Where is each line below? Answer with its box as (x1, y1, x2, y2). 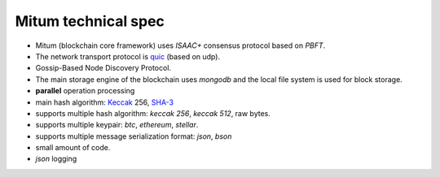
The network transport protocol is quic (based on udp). (35, 51, 220, 61)
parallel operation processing (35, 86, 135, 96)
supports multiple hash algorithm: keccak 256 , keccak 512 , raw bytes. (35, 108, 271, 118)
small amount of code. (35, 143, 111, 153)
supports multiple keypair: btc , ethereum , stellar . (35, 120, 199, 130)
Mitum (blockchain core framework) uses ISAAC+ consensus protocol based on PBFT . (35, 41, 326, 50)
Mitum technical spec (15, 12, 165, 30)
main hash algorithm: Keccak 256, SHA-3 (35, 97, 174, 107)
